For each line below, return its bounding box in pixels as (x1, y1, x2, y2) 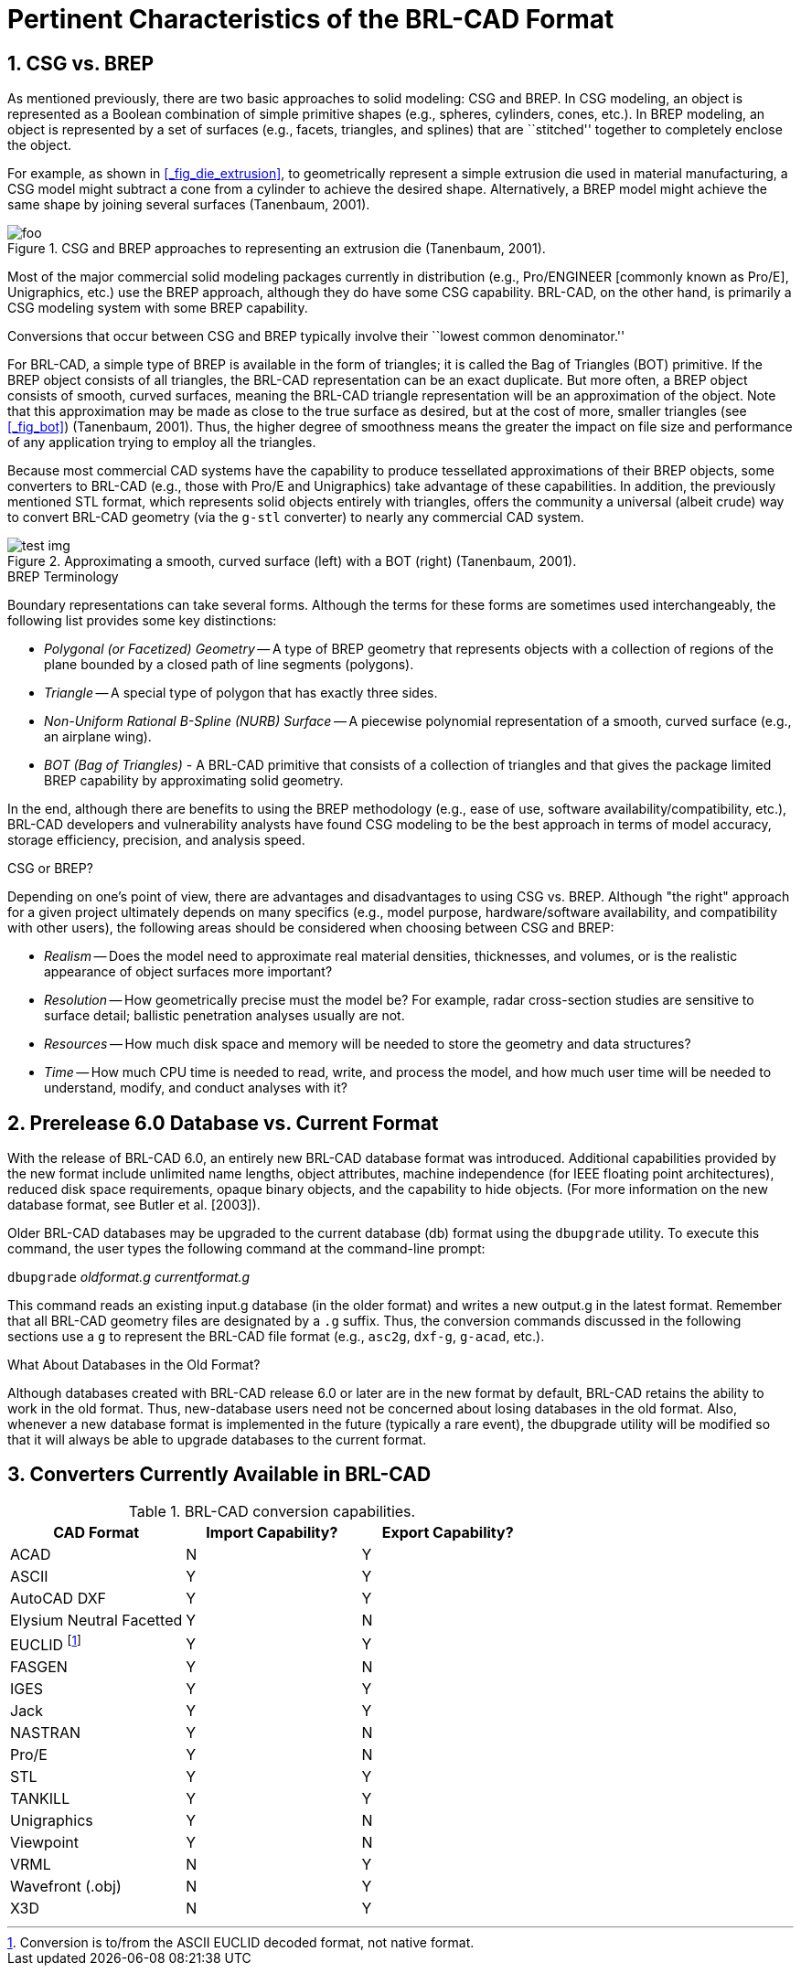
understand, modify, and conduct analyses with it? (44, 1080, 347, 1096)
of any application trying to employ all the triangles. (7, 434, 316, 451)
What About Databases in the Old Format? (7, 1357, 261, 1373)
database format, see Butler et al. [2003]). (7, 1197, 261, 1213)
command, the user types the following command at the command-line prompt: (7, 1241, 486, 1257)
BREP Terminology (7, 569, 119, 585)
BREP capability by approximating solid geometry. (44, 773, 344, 789)
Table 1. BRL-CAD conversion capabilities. (128, 1501, 416, 1520)
